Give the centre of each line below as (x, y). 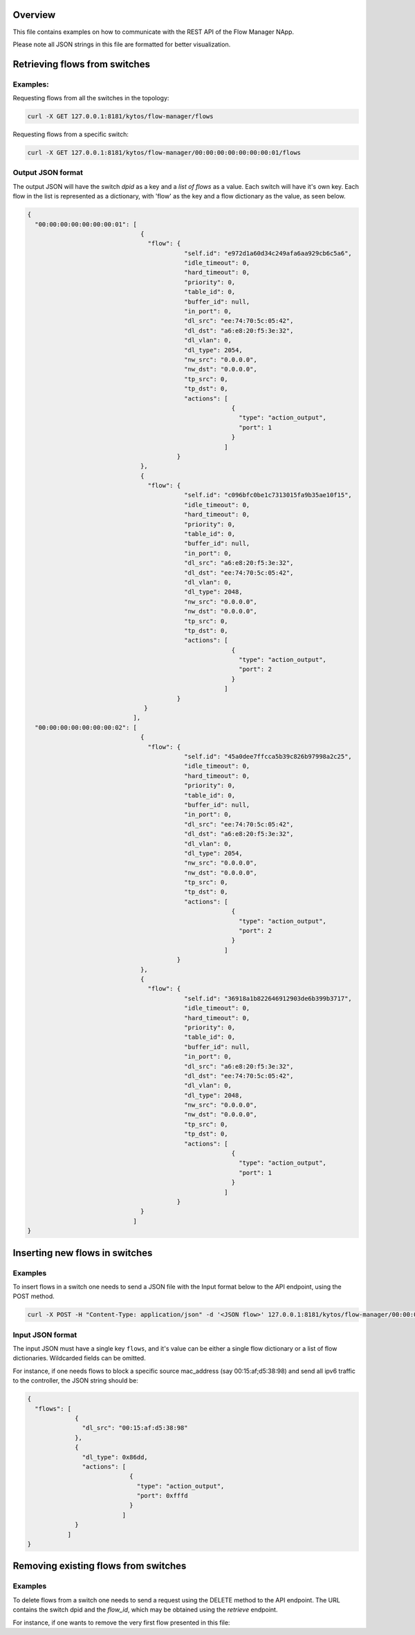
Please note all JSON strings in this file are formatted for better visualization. (122, 44)
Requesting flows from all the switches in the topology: (91, 98)
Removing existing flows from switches (100, 1566)
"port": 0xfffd (162, 1496)
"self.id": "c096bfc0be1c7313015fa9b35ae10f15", (268, 495)
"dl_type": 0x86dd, (115, 1457)
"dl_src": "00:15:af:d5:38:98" (135, 1428)
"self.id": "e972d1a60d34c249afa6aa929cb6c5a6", (268, 253)
